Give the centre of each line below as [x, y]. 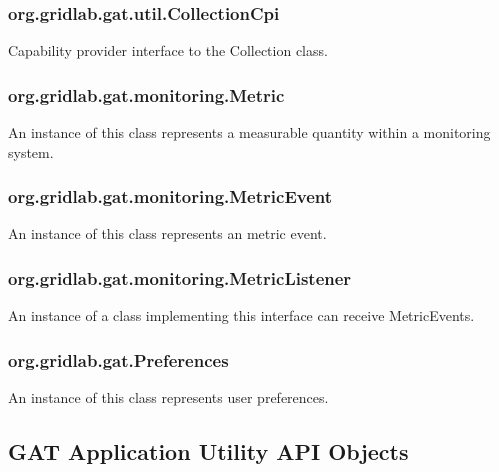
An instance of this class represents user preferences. [168, 397]
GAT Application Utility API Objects [208, 451]
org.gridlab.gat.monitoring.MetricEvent [170, 196]
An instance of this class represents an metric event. [167, 233]
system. [31, 151]
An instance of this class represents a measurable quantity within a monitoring [249, 132]
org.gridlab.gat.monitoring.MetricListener [180, 277]
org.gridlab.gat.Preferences [118, 359]
